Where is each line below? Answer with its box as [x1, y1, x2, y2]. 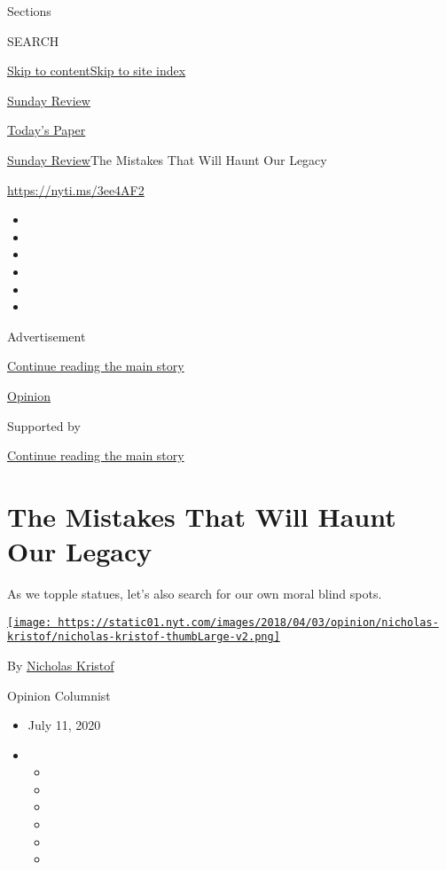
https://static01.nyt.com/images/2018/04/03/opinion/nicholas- [58, 615, 439, 629]
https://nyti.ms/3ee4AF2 [7, 180, 145, 199]
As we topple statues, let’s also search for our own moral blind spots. [7, 584, 382, 602]
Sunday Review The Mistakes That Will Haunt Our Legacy [7, 150, 327, 169]
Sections [7, 2, 51, 20]
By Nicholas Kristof [7, 655, 114, 674]
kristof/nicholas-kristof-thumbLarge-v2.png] [7, 631, 280, 644]
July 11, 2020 [27, 716, 101, 734]
